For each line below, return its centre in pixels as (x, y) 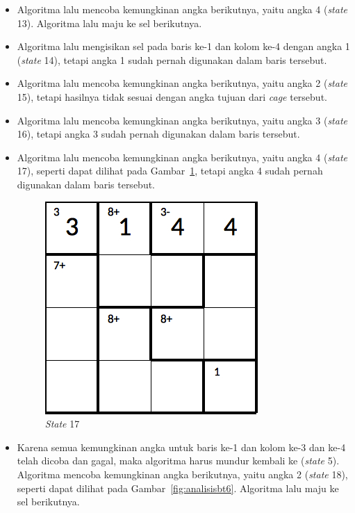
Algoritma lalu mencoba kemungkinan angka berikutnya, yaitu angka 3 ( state (182, 120)
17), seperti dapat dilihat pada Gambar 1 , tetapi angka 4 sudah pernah (170, 171)
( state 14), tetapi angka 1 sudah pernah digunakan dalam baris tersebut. (172, 59)
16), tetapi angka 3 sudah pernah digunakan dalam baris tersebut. (158, 134)
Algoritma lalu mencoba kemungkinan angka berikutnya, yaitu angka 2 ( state (182, 83)
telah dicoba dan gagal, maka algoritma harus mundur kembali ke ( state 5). (178, 461)
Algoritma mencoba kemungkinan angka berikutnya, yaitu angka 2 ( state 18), (182, 474)
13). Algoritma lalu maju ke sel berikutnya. (109, 23)
